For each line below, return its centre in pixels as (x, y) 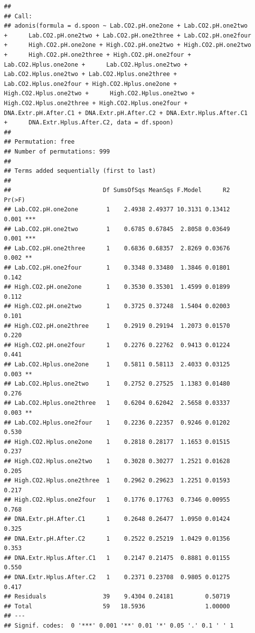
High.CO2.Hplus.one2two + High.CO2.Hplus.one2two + (99, 94)
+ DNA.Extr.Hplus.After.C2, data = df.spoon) (89, 123)
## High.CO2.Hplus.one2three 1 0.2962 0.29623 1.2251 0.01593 (117, 481)
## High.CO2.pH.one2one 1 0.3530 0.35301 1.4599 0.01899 (117, 287)
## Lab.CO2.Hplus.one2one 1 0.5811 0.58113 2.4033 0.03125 (117, 364)
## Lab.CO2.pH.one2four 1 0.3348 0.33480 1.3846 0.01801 (117, 268)
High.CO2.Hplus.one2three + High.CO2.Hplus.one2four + (96, 103)
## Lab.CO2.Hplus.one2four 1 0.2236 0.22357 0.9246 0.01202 (117, 422)
